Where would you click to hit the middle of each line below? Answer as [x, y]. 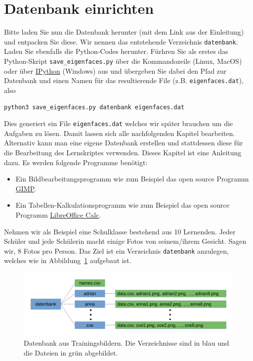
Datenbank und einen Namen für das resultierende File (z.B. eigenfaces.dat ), [124, 80]
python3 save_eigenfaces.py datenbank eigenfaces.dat [94, 108]
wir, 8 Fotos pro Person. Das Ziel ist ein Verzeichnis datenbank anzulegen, [116, 250]
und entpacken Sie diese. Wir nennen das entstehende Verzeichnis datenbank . [121, 41]
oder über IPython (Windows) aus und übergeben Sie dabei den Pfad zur [115, 70]
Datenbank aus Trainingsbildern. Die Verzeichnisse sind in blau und [126, 342]
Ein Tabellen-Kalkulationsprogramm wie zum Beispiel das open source [122, 205]
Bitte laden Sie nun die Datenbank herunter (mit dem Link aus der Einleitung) [124, 32]
